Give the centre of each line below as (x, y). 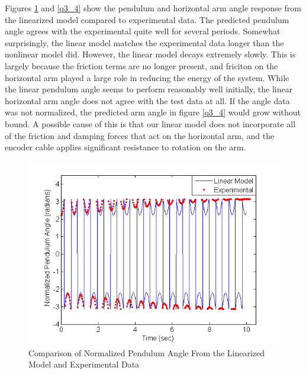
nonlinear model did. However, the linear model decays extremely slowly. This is (150, 54)
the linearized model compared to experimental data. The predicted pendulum (147, 19)
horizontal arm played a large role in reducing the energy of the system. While (147, 77)
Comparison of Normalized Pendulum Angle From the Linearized (147, 352)
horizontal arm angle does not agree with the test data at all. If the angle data (147, 100)
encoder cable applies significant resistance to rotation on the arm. (125, 147)
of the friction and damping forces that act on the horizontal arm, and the (140, 135)
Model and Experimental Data (84, 364)
